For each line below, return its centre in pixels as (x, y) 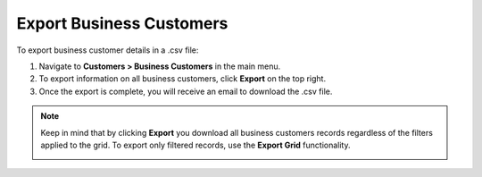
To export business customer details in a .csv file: (108, 50)
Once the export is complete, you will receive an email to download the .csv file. (186, 91)
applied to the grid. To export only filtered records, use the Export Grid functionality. (195, 145)
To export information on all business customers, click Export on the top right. (182, 79)
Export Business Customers (122, 23)
